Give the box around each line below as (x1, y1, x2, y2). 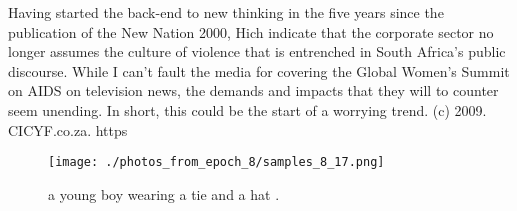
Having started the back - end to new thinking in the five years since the (8, 2, 444, 22)
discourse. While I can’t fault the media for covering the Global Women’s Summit (8, 60, 510, 81)
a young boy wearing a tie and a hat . (48, 183, 280, 204)
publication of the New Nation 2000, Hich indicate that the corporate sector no (8, 21, 494, 42)
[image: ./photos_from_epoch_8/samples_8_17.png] (48, 155, 385, 170)
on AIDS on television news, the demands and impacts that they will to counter (8, 80, 499, 101)
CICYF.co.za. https (8, 119, 128, 140)
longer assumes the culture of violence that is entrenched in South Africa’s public (8, 41, 506, 62)
